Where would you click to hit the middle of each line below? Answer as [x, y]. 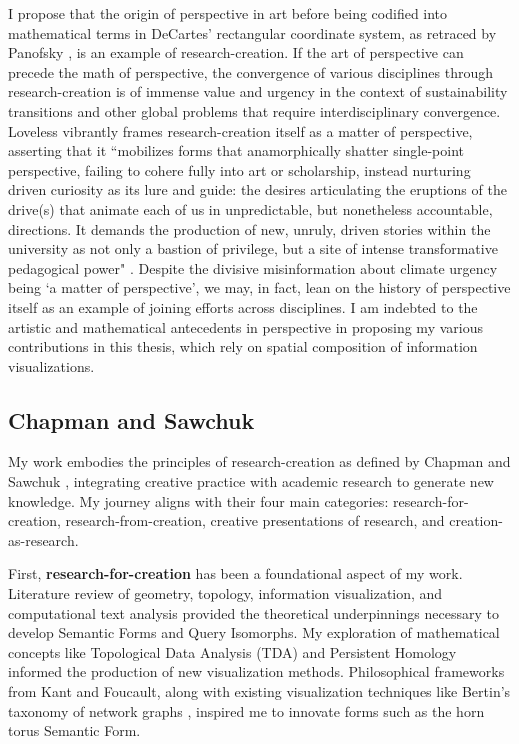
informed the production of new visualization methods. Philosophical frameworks [256, 671]
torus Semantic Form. [74, 730]
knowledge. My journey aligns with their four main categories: [198, 500]
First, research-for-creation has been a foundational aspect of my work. [235, 573]
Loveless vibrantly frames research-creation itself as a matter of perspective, [240, 130]
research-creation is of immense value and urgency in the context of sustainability [258, 91]
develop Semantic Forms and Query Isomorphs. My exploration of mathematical [254, 632]
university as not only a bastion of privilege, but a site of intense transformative [253, 248]
